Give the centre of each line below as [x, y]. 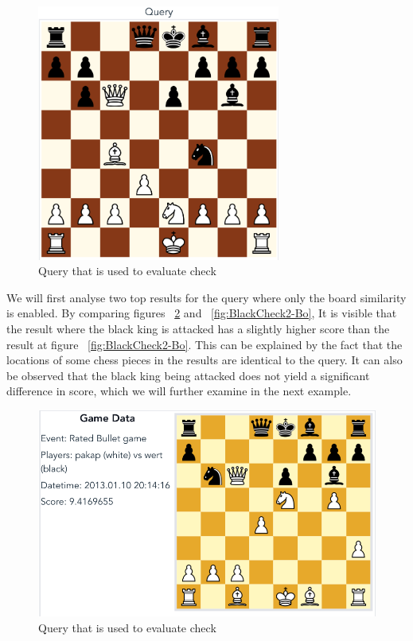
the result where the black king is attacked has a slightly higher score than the [198, 329]
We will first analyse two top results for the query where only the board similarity [206, 297]
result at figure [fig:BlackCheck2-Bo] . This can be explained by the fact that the [205, 344]
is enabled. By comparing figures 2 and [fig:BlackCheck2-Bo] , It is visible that [202, 313]
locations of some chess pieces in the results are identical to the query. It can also [205, 360]
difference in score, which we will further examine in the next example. [179, 391]
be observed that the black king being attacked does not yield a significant [188, 375]
